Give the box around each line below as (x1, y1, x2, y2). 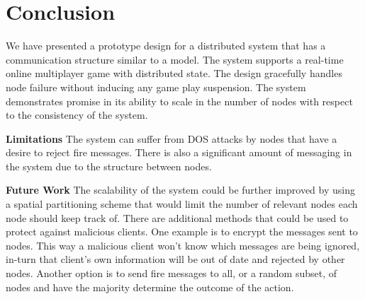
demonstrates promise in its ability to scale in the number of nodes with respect (6, 93, 353, 108)
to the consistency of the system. (6, 107, 148, 122)
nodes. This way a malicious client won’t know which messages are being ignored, (6, 238, 360, 252)
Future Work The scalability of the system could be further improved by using (6, 182, 355, 197)
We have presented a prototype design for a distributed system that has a (6, 38, 326, 53)
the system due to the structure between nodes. (6, 158, 212, 173)
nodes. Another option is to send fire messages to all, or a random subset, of (6, 266, 337, 281)
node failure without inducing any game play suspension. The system (6, 79, 306, 94)
